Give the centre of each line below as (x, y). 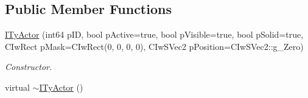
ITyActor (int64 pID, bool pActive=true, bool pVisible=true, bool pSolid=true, (154, 34)
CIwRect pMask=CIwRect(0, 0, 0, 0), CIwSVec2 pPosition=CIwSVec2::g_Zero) (154, 46)
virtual (17, 87)
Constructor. (29, 67)
